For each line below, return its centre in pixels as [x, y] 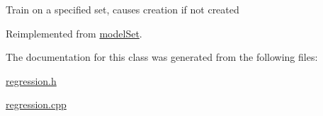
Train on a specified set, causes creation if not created [123, 9]
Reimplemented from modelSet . [74, 33]
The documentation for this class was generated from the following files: [162, 57]
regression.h [31, 80]
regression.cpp [36, 104]
